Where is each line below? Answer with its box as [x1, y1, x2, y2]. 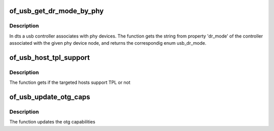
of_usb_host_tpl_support [9, 53, 90, 62]
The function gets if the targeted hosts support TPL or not [9, 79, 130, 86]
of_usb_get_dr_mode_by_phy [9, 7, 104, 15]
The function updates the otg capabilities [9, 119, 96, 125]
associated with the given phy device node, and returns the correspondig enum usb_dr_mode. [9, 40, 207, 46]
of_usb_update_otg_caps [9, 93, 91, 102]
